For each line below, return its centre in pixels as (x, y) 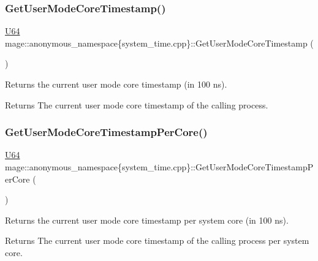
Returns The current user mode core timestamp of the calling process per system (157, 240)
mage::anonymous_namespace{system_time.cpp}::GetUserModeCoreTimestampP (159, 167)
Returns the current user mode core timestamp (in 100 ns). (116, 84)
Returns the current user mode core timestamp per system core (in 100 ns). (147, 220)
